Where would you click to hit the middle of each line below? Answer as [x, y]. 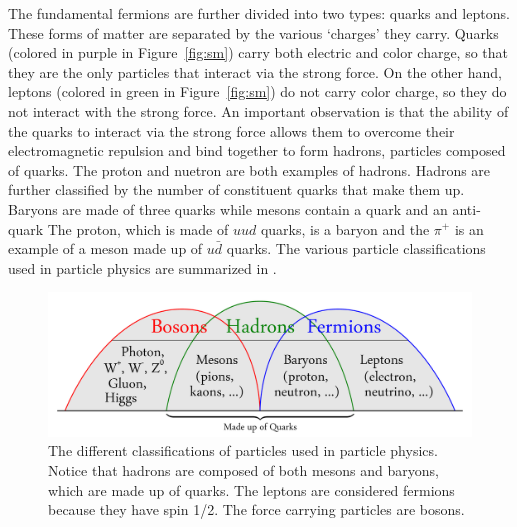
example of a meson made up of [105, 248]
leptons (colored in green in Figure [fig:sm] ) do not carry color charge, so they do [257, 91]
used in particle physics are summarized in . [142, 267]
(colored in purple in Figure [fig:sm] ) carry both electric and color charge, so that [258, 52]
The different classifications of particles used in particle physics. [243, 450]
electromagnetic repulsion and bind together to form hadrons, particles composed [257, 150]
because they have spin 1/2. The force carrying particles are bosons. [256, 509]
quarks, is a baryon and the [345, 228]
